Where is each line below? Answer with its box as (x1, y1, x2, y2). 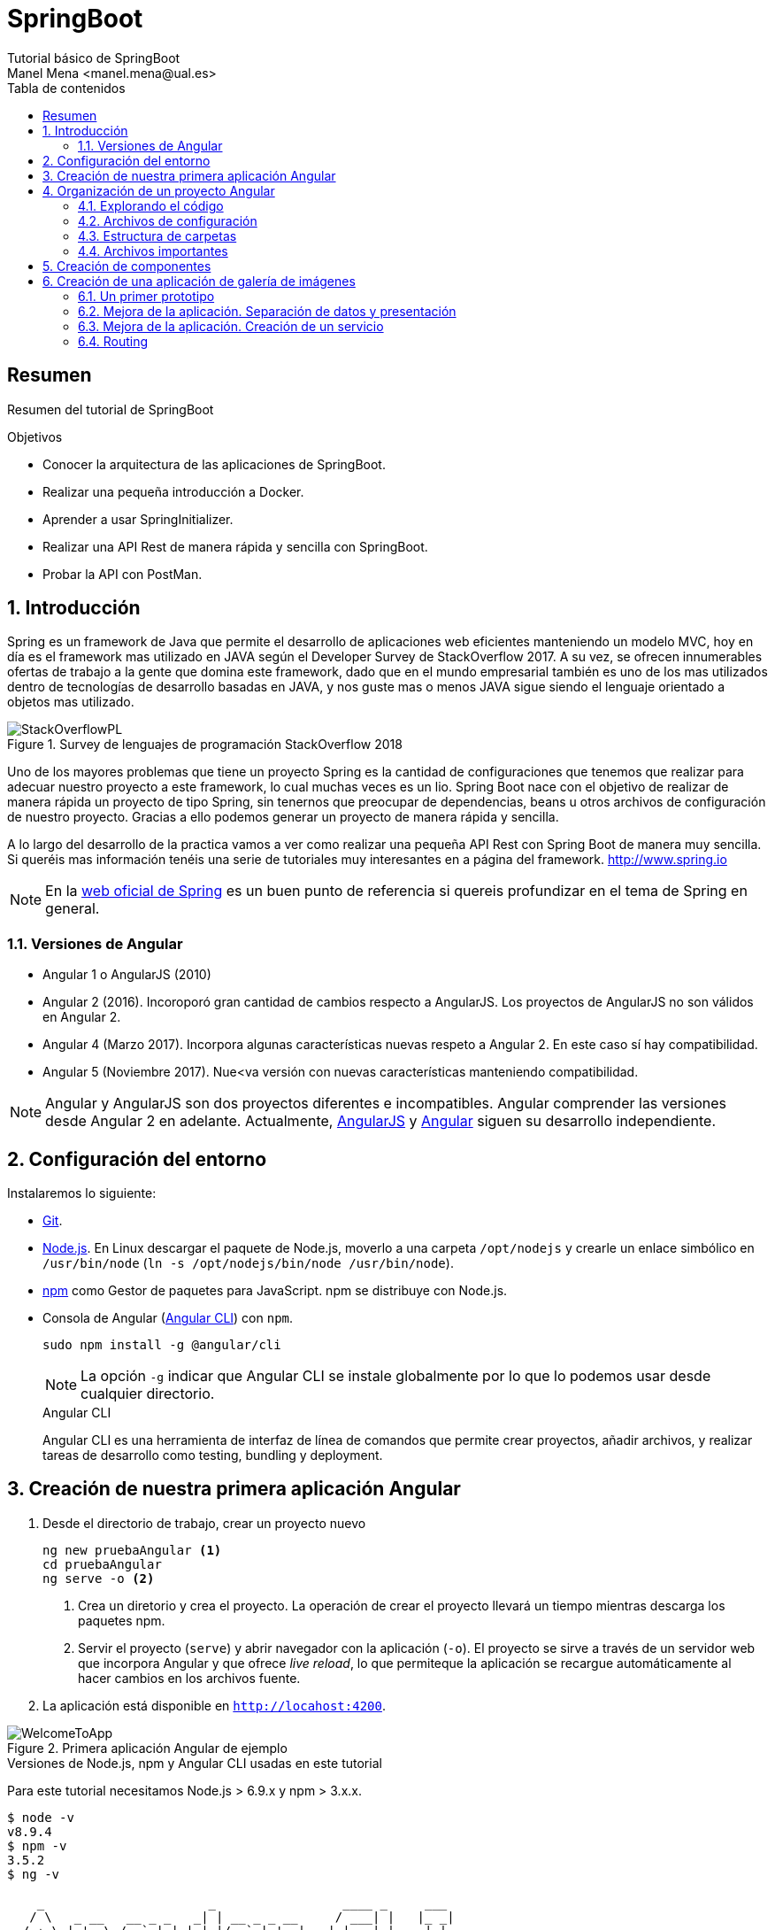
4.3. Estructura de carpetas (78, 228, 237, 243)
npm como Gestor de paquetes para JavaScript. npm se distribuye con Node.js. (42, 1283, 508, 1299)
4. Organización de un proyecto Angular (42, 182, 275, 198)
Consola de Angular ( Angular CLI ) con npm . (42, 1310, 294, 1326)
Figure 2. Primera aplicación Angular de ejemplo (7, 1740, 288, 1756)
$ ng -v (7, 1866, 60, 1881)
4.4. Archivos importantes (78, 243, 228, 259)
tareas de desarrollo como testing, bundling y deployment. (42, 1447, 383, 1463)
